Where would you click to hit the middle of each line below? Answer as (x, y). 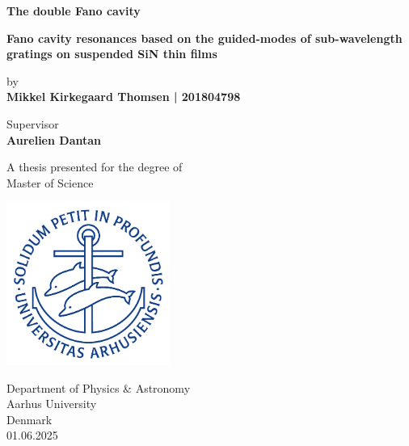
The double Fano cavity (74, 11)
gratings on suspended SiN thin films (112, 54)
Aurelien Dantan (54, 139)
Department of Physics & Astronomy (99, 387)
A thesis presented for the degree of (95, 167)
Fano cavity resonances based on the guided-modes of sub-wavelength (204, 38)
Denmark (30, 419)
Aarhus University (52, 404)
